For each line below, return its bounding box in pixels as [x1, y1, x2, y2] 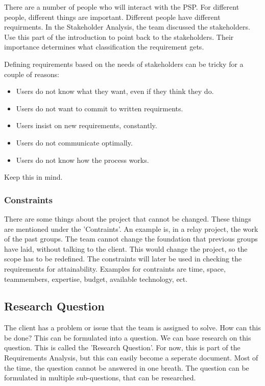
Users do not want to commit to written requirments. [16, 103, 183, 113]
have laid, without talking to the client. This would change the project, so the [4, 243, 248, 254]
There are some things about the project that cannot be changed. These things [4, 213, 251, 224]
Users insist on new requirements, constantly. [16, 120, 157, 131]
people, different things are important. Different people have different [4, 11, 221, 22]
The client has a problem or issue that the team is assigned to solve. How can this [4, 322, 261, 333]
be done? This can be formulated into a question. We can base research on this [4, 332, 251, 343]
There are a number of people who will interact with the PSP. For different [4, 2, 239, 12]
